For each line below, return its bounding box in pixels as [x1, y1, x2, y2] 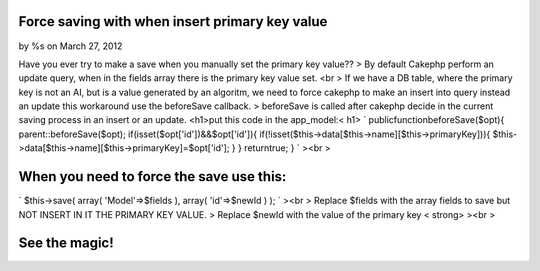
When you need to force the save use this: [18, 168, 287, 185]
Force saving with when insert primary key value [18, 13, 328, 30]
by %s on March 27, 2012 [18, 40, 123, 52]
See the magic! [18, 235, 114, 252]
